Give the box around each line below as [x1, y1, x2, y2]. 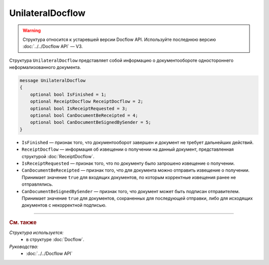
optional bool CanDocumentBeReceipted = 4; [30, 113, 138, 118]
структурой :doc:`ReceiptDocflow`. [21, 153, 95, 159]
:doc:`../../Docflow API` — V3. [22, 43, 83, 49]
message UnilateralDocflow [19, 78, 86, 83]
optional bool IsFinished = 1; [30, 91, 107, 97]
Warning [22, 27, 41, 33]
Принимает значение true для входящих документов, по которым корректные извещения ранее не [21, 174, 236, 180]
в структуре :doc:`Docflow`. [26, 237, 85, 243]
